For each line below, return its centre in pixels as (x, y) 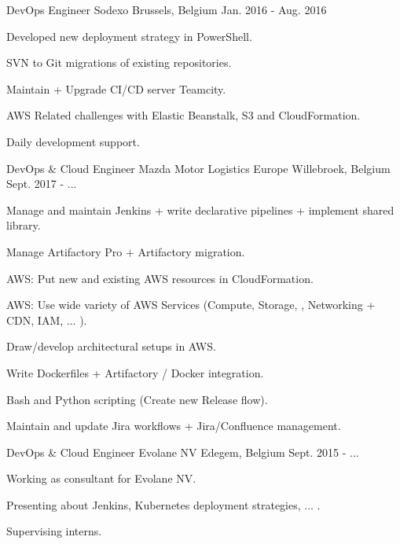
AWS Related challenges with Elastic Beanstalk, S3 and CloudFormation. (183, 115)
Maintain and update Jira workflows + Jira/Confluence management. (174, 426)
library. (24, 225)
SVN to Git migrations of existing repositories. (119, 62)
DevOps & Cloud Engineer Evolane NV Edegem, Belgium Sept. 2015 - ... (183, 452)
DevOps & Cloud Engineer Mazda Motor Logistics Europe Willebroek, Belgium (198, 168)
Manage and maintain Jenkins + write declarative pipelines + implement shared (200, 210)
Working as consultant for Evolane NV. (101, 478)
